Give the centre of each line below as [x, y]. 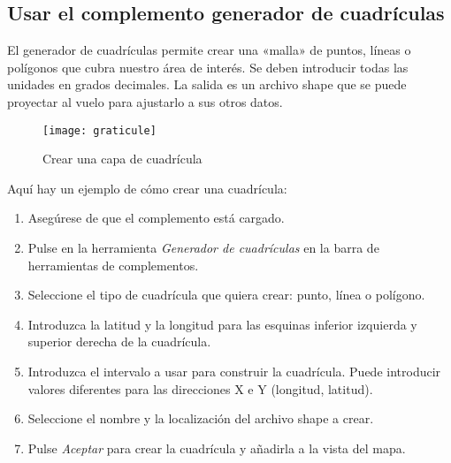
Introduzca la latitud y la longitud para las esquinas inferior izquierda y [222, 324]
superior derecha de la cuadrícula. [119, 342]
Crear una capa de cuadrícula [122, 159]
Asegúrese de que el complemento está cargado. [156, 218]
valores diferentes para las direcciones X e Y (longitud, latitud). [200, 388]
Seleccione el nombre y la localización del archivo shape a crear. [201, 418]
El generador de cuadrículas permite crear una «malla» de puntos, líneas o [209, 50]
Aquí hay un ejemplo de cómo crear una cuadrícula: [147, 188]
